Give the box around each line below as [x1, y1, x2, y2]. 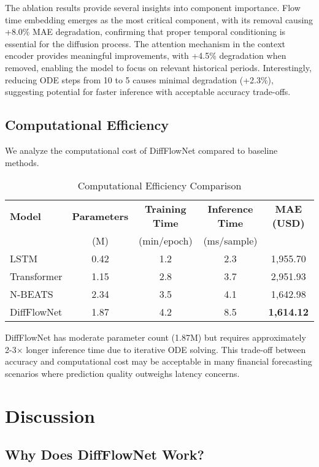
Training [145, 202, 186, 216]
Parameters [72, 208, 129, 223]
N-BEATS [10, 287, 53, 302]
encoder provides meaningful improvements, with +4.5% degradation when [5, 49, 286, 62]
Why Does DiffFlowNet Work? [5, 445, 205, 464]
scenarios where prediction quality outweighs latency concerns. [5, 366, 240, 379]
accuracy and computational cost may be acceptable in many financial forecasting [5, 355, 312, 368]
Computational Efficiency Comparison [77, 178, 242, 193]
